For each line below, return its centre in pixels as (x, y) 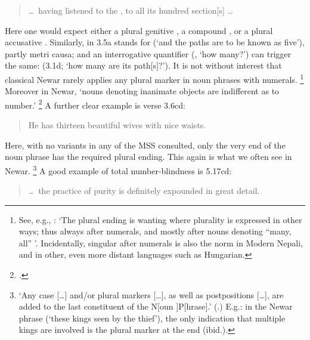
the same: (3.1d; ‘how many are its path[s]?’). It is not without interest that (143, 65)
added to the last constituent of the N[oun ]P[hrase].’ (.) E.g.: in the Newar (156, 306)
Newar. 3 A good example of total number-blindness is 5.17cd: (118, 169)
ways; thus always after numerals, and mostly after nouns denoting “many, (155, 231)
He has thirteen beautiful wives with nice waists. (117, 125)
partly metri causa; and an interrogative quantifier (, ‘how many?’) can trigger (148, 53)
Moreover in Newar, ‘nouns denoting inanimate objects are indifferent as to (142, 91)
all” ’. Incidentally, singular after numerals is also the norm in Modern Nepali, (161, 242)
